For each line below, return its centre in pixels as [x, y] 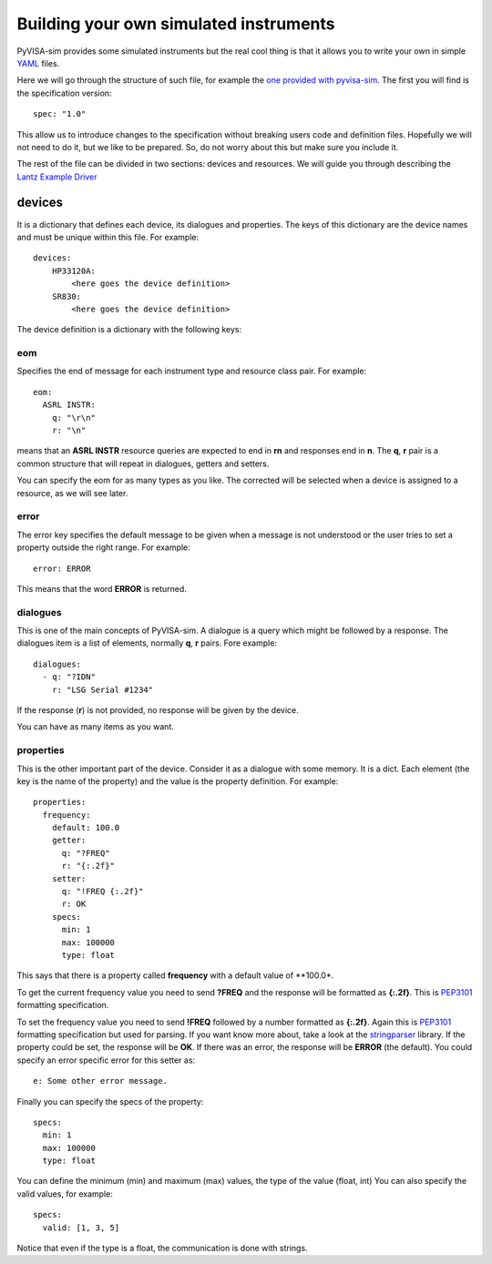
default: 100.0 [86, 828]
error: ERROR [62, 568]
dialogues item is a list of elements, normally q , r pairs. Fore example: [147, 643]
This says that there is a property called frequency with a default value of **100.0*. [175, 975]
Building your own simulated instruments [176, 24]
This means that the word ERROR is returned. [102, 588]
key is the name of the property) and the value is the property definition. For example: [178, 781]
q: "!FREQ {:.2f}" [102, 892]
